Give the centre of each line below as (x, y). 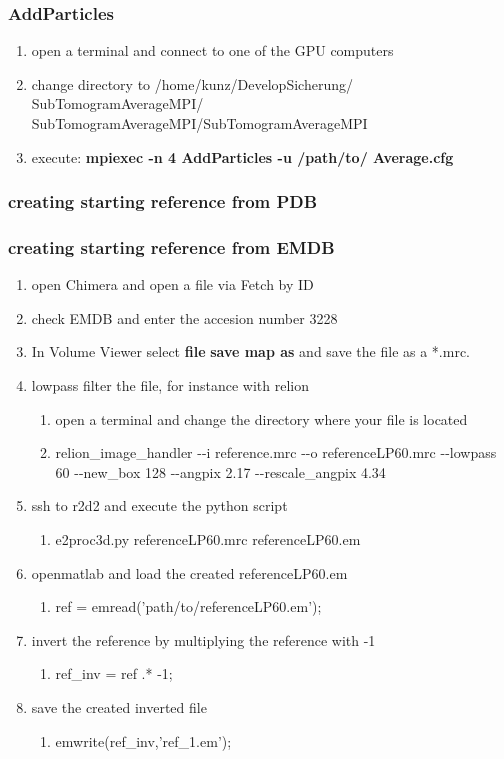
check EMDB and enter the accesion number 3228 (184, 317)
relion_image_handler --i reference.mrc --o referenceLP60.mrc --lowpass (276, 452)
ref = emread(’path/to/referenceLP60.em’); (188, 606)
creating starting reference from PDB (163, 201)
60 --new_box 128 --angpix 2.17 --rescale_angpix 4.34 (220, 471)
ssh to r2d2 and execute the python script (159, 505)
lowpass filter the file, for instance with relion (170, 385)
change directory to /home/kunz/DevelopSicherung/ (192, 83)
